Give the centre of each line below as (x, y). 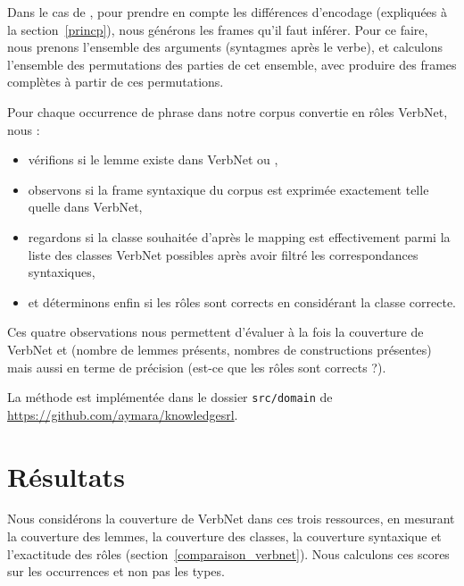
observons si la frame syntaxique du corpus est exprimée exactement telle (228, 189)
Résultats (66, 476)
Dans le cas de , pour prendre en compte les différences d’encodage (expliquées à (228, 12)
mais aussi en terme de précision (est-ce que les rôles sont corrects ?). (197, 367)
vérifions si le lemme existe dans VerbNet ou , (153, 159)
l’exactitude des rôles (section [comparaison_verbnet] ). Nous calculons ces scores (228, 553)
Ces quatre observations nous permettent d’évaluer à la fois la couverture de (215, 332)
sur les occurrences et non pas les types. (116, 571)
